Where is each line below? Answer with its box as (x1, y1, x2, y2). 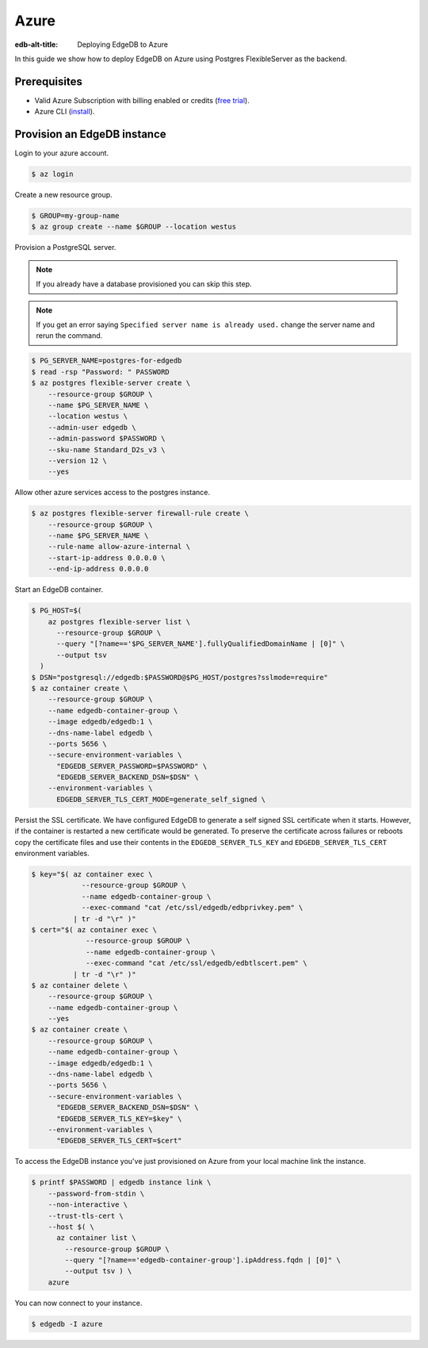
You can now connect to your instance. (14, 1298, 143, 1308)
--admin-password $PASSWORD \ (48, 434, 166, 444)
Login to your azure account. (14, 148, 109, 158)
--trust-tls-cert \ (48, 1211, 124, 1220)
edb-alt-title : (14, 40, 59, 49)
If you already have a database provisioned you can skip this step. (36, 279, 253, 289)
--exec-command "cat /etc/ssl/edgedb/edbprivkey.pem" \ (81, 903, 304, 912)
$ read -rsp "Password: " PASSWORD (31, 367, 170, 376)
